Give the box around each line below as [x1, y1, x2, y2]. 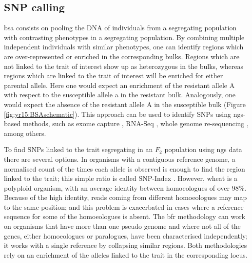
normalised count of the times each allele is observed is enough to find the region [4, 163, 245, 174]
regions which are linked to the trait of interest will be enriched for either [4, 70, 223, 81]
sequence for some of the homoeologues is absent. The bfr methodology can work [4, 211, 246, 221]
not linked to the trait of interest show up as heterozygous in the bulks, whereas [4, 61, 243, 71]
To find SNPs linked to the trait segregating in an [4, 144, 153, 154]
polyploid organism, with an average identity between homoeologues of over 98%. [4, 182, 247, 193]
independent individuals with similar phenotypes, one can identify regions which [4, 42, 244, 52]
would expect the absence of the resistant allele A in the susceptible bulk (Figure [4, 99, 246, 109]
